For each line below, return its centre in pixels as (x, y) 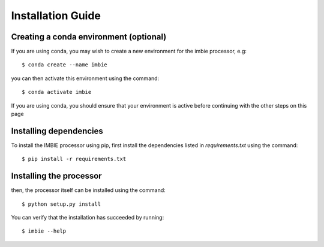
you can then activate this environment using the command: (85, 78)
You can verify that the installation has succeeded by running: (88, 217)
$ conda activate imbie (57, 92)
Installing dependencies (57, 131)
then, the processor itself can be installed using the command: (88, 190)
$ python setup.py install (61, 204)
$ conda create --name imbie (64, 65)
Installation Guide (56, 16)
